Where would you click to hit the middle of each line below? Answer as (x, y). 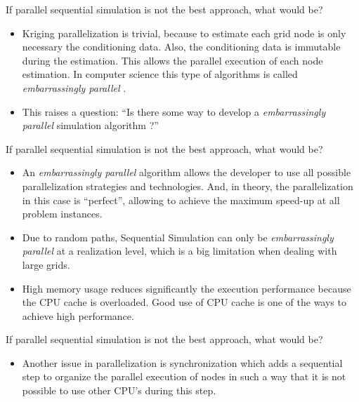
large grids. (46, 264)
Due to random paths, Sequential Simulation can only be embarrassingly (178, 237)
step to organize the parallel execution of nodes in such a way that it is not (184, 376)
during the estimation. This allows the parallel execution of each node (172, 60)
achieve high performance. (78, 315)
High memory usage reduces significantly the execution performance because (187, 288)
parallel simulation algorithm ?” (90, 125)
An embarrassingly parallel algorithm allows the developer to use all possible (187, 172)
